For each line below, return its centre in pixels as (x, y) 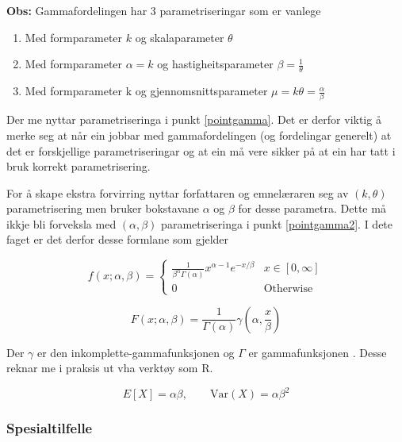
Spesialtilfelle (50, 428)
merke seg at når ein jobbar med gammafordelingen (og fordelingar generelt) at (199, 135)
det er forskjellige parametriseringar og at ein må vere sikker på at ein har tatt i (201, 150)
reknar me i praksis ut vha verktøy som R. (110, 368)
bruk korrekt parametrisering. (78, 166)
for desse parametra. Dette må (312, 208)
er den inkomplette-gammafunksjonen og (136, 352)
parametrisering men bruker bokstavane (103, 208)
